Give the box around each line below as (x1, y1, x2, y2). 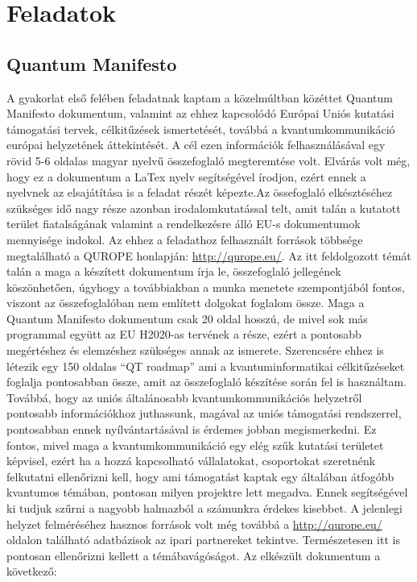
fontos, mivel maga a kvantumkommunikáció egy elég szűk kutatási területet (6, 436, 384, 453)
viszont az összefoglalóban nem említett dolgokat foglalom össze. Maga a (6, 294, 365, 311)
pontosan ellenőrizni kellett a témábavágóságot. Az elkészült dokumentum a (6, 547, 381, 563)
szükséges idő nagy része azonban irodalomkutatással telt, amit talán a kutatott (6, 199, 401, 216)
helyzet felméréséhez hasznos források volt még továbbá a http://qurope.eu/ (6, 515, 382, 532)
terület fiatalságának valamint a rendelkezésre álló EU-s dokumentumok (6, 215, 361, 232)
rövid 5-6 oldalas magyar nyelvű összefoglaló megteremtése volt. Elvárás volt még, (6, 152, 411, 168)
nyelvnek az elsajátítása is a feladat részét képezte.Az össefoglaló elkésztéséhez (6, 184, 393, 201)
